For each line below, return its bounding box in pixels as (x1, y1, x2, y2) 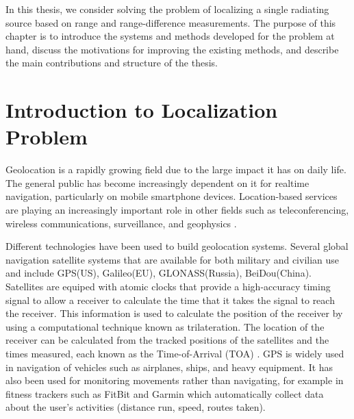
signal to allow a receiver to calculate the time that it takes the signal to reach (5, 292, 335, 307)
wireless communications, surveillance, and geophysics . (5, 216, 237, 230)
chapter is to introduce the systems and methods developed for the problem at (5, 29, 335, 43)
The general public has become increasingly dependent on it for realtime (5, 175, 309, 190)
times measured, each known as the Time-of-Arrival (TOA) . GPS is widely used (5, 346, 344, 360)
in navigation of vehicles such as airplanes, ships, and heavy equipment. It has (5, 359, 333, 374)
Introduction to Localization (5, 96, 278, 124)
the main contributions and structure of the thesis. (5, 55, 218, 70)
